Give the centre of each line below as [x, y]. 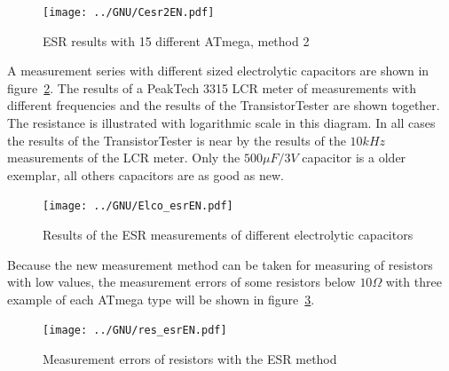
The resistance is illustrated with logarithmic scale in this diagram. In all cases [221, 123]
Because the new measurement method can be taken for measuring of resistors [220, 264]
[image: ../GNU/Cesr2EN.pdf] [129, 12]
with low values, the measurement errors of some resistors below [181, 282]
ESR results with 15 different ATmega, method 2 [176, 40]
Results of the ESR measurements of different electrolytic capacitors [228, 235]
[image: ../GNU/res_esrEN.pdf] [135, 331]
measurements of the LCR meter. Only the [124, 158]
